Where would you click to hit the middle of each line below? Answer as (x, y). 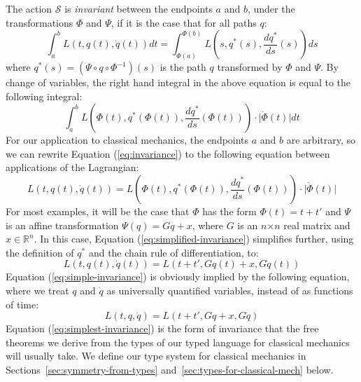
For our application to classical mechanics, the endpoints (127, 140)
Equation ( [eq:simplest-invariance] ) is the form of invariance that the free (162, 328)
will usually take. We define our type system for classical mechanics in (156, 356)
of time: (22, 304)
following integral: (44, 96)
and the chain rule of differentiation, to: (174, 252)
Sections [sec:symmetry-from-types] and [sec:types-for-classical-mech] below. (170, 369)
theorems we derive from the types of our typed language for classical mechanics (178, 342)
